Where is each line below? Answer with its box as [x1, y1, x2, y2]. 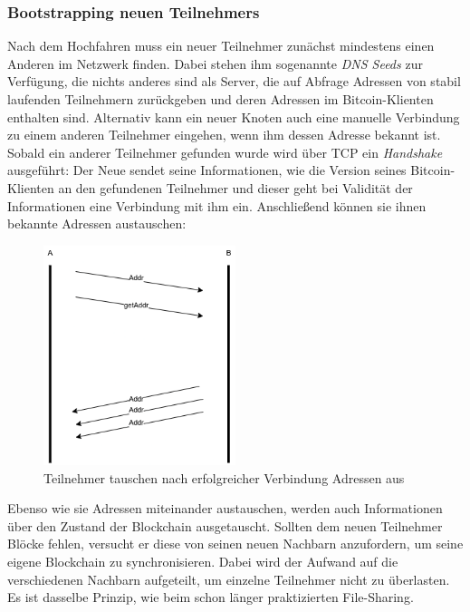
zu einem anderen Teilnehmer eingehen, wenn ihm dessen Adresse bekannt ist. [7, 125, 441, 144]
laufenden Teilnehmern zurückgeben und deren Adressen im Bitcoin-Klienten [7, 90, 434, 108]
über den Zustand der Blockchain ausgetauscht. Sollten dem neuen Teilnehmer [7, 516, 443, 535]
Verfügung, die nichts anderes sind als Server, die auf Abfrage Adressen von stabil [7, 72, 461, 91]
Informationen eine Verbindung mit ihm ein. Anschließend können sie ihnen [7, 196, 427, 215]
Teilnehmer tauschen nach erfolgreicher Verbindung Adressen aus [43, 468, 405, 487]
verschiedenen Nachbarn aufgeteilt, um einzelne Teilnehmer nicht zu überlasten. [7, 569, 450, 588]
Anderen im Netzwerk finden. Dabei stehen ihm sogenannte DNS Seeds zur [7, 53, 423, 73]
